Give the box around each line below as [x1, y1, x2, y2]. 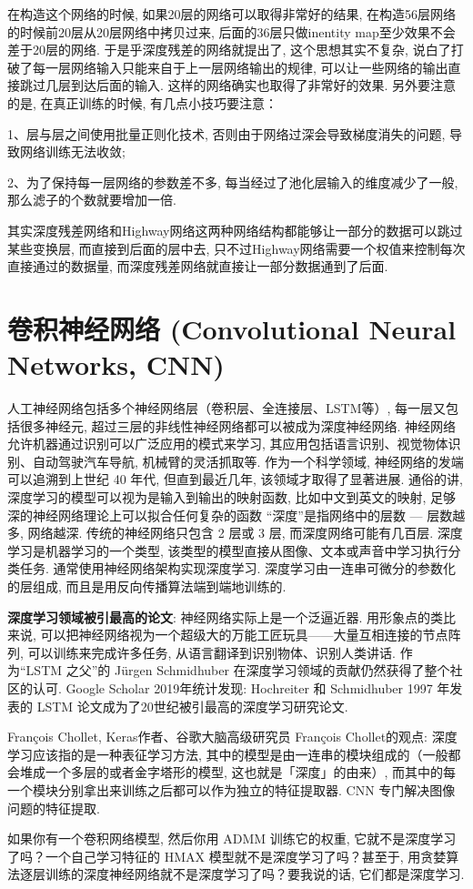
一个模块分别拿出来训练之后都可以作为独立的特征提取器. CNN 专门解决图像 [7, 780, 456, 799]
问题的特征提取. [7, 798, 100, 817]
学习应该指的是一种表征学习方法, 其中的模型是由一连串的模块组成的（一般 [7, 744, 448, 763]
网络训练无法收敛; [19, 142, 126, 161]
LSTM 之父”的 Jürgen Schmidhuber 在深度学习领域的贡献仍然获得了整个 [25, 661, 450, 680]
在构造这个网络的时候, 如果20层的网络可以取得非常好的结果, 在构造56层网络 [7, 5, 457, 23]
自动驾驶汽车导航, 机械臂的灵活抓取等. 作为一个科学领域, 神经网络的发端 [32, 451, 464, 470]
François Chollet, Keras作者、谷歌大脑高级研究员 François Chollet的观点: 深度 [7, 727, 458, 746]
